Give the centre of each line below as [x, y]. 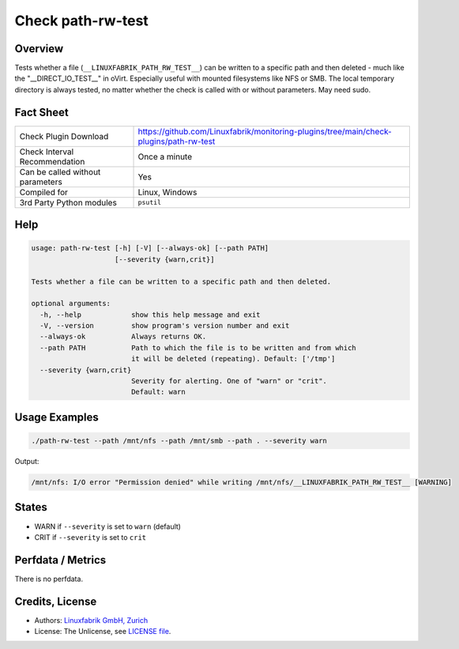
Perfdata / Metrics [60, 560]
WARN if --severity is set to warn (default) [108, 526]
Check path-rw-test [82, 21]
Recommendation [52, 161]
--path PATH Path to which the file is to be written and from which [198, 347]
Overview [39, 49]
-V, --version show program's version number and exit [165, 326]
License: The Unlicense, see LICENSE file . [103, 632]
